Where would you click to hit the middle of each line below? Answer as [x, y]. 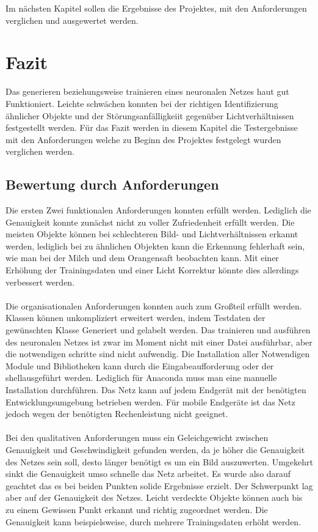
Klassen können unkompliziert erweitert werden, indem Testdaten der [136, 318]
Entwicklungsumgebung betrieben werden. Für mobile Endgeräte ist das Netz [150, 401]
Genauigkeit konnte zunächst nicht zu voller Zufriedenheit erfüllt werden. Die [150, 222]
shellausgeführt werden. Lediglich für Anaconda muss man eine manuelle [141, 378]
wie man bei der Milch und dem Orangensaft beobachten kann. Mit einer [142, 258]
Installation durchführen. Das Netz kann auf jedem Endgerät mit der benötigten [156, 389]
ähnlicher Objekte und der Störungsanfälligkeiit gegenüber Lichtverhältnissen [150, 115]
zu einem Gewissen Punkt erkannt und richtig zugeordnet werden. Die [137, 509]
